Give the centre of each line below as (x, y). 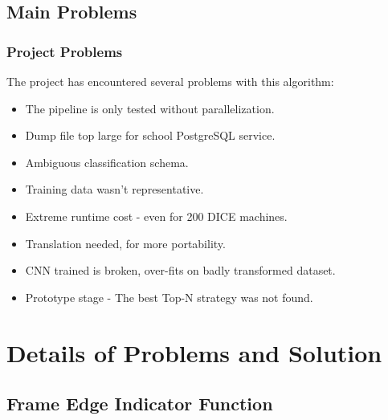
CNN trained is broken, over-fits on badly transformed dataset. (180, 270)
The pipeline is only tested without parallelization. (150, 108)
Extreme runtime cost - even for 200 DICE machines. (156, 216)
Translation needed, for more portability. (125, 243)
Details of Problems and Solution (194, 352)
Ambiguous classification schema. (107, 162)
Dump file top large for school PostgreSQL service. (150, 135)
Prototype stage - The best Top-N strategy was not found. (169, 297)
